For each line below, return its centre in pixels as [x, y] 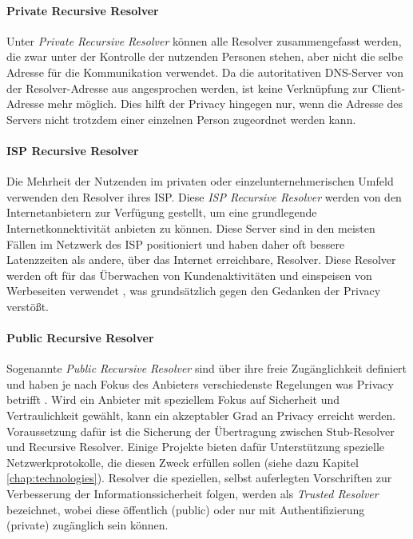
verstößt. [28, 306]
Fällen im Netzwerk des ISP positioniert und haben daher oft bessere [176, 244]
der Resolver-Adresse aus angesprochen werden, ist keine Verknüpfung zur [187, 88]
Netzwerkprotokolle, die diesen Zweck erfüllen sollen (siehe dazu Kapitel [183, 462]
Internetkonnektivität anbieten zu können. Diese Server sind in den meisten [191, 228]
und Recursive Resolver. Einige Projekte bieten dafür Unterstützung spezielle [196, 447]
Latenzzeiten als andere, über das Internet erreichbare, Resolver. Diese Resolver [201, 260]
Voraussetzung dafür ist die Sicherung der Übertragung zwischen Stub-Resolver [201, 431]
